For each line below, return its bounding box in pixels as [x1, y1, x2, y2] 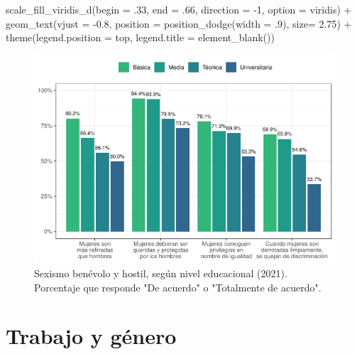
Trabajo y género [6, 321, 177, 350]
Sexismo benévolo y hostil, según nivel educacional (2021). [34, 265, 287, 280]
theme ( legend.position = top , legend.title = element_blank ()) [6, 30, 275, 45]
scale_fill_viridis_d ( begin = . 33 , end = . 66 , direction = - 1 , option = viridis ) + [6, 2, 352, 16]
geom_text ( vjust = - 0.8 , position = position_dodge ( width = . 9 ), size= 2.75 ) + [6, 16, 352, 31]
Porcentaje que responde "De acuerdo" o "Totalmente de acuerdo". [34, 279, 322, 294]
